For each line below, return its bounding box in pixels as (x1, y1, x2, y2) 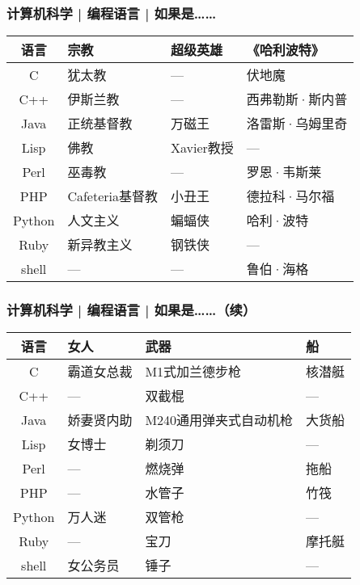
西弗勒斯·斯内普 (246, 90, 348, 109)
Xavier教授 (170, 138, 234, 158)
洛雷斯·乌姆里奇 (246, 114, 348, 133)
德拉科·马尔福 (246, 187, 335, 206)
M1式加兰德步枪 (145, 362, 242, 381)
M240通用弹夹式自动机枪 (145, 410, 294, 430)
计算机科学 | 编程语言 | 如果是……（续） (6, 300, 256, 320)
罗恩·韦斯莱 (246, 162, 322, 182)
